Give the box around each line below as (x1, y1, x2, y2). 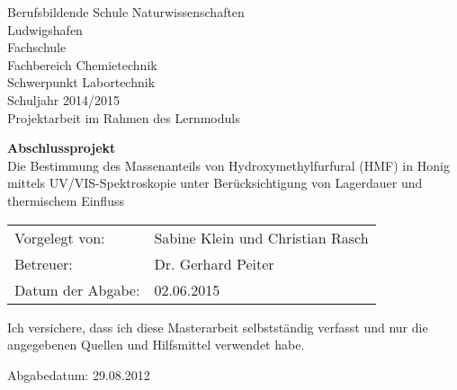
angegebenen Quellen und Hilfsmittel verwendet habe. (7, 335, 305, 354)
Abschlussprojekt (7, 138, 116, 157)
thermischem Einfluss (7, 191, 124, 209)
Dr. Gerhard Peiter (154, 253, 274, 274)
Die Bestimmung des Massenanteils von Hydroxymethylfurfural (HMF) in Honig (7, 155, 450, 174)
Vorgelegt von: (14, 226, 105, 248)
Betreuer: (14, 253, 73, 274)
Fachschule (7, 38, 67, 57)
